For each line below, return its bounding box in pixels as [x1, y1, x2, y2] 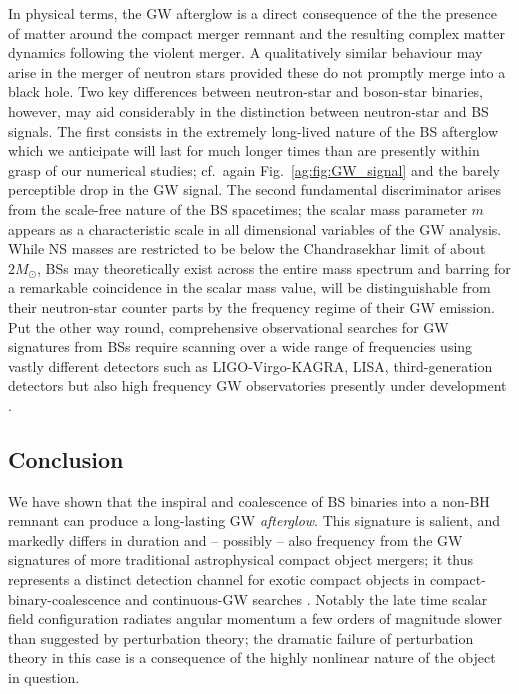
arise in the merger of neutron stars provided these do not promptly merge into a [8, 61, 506, 82]
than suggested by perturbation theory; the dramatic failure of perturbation [8, 627, 474, 648]
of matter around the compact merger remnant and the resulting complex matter [8, 22, 505, 43]
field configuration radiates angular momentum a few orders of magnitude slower [8, 608, 502, 629]
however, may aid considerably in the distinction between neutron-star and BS [8, 100, 489, 121]
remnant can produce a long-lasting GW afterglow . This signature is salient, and [8, 510, 500, 531]
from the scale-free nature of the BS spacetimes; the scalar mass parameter [8, 198, 467, 219]
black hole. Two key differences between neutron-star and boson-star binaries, [8, 81, 484, 102]
